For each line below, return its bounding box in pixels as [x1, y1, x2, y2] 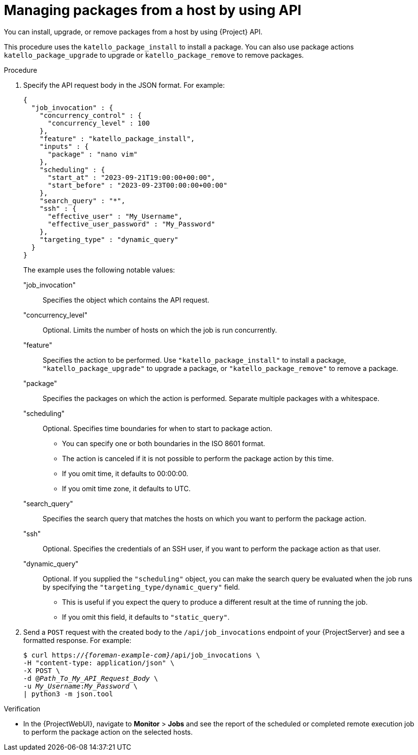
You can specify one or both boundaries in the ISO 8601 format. [62, 439, 265, 448]
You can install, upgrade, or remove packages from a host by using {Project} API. [4, 27, 263, 36]
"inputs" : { [39, 142, 89, 150]
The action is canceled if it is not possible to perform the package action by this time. [62, 454, 334, 463]
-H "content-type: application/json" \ [23, 659, 174, 667]
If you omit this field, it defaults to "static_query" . [62, 612, 230, 621]
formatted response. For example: [23, 636, 131, 644]
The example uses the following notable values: [23, 265, 175, 274]
